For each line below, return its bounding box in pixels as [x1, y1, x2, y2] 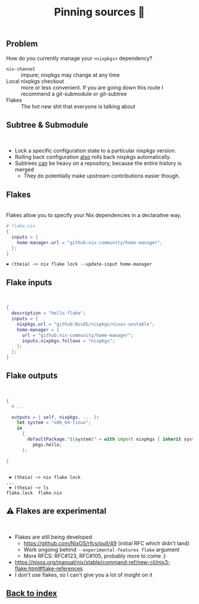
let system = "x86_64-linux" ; [17, 419, 92, 426]
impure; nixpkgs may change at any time [21, 71, 120, 78]
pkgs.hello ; [32, 441, 62, 447]
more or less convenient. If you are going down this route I [21, 84, 163, 91]
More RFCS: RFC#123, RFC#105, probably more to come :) [23, 552, 166, 560]
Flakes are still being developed [14, 533, 92, 541]
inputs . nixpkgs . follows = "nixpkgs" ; [21, 338, 115, 344]
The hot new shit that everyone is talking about [21, 103, 136, 110]
